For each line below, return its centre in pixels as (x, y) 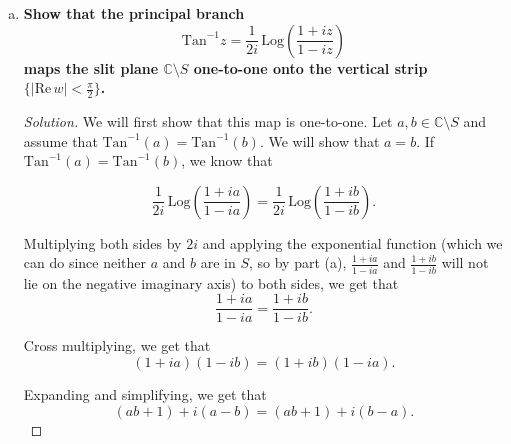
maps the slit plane (91, 67)
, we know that (227, 160)
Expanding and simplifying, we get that (145, 393)
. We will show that (319, 140)
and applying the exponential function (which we (352, 242)
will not (465, 262)
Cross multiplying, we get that (117, 345)
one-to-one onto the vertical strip (310, 67)
